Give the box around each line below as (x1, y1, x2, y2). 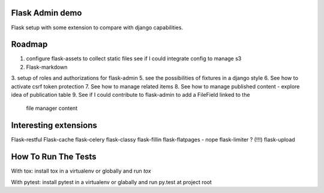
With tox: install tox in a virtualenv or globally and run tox (11, 167, 151, 174)
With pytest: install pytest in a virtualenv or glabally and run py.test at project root (11, 178, 212, 185)
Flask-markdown (26, 63, 68, 71)
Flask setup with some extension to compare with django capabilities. (11, 24, 183, 31)
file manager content (26, 105, 78, 112)
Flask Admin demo (11, 8, 82, 18)
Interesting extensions (11, 120, 97, 131)
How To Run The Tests (11, 152, 97, 162)
